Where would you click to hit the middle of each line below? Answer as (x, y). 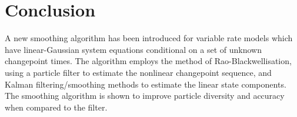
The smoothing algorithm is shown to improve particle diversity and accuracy (145, 96)
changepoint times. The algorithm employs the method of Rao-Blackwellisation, (148, 61)
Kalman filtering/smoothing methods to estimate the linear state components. (146, 84)
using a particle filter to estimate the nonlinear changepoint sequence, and (138, 72)
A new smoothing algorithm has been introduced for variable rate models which (149, 38)
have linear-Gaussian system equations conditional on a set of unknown (133, 49)
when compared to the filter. (56, 107)
